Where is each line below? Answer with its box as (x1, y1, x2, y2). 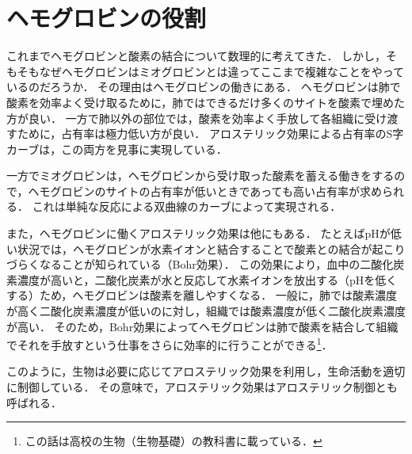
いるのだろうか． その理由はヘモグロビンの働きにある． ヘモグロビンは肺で (6, 78, 401, 95)
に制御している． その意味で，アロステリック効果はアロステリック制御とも (6, 379, 398, 395)
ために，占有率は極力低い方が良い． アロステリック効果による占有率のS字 (17, 125, 404, 142)
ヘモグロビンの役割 (6, 2, 207, 34)
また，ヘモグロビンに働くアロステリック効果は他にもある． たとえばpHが (6, 225, 391, 242)
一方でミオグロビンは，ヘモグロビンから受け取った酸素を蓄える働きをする (6, 167, 395, 184)
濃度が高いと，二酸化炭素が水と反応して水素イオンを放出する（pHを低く (17, 271, 398, 288)
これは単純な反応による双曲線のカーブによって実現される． (32, 198, 341, 215)
